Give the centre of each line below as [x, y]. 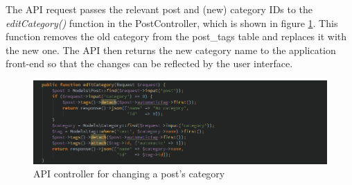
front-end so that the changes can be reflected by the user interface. [149, 63]
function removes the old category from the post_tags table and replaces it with [176, 36]
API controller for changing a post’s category [129, 174]
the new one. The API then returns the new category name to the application [171, 50]
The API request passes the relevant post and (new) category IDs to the [159, 9]
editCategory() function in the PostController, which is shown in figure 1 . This [172, 23]
